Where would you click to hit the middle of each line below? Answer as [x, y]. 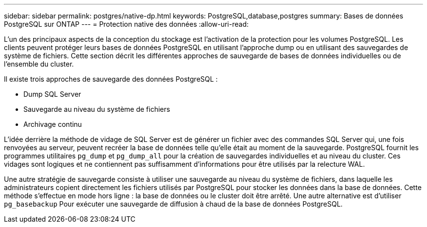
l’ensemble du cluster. [39, 64]
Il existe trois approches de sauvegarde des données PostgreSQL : [111, 79]
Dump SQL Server [52, 94]
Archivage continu [53, 124]
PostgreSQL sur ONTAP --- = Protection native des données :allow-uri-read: [126, 24]
